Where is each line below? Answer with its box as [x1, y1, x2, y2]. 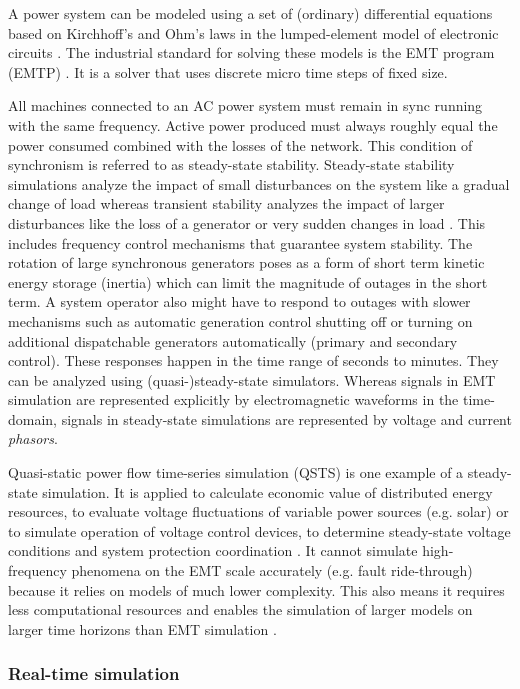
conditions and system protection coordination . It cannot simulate [8, 540, 418, 561]
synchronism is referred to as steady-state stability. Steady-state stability [8, 154, 455, 175]
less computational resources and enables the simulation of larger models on [8, 599, 473, 620]
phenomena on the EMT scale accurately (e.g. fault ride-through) [71, 560, 473, 581]
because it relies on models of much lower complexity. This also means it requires [8, 579, 505, 600]
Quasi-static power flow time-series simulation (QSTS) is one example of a [8, 462, 464, 483]
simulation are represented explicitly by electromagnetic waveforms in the [8, 389, 459, 410]
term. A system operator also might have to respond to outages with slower [8, 291, 471, 312]
